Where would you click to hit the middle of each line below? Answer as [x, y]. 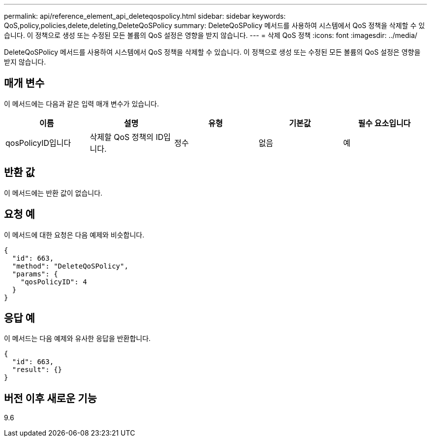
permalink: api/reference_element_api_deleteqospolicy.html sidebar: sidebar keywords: [145, 16]
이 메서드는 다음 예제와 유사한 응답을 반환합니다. [77, 339]
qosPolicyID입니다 [38, 143]
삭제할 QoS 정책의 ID [127, 137]
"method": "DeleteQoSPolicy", [70, 266]
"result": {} [37, 370]
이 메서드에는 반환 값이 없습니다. [53, 193]
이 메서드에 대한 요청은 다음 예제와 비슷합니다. [74, 235]
